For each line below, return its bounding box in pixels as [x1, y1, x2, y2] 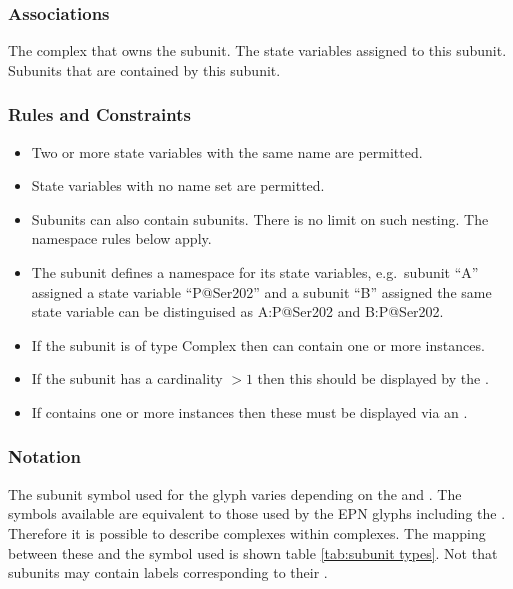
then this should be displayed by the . [257, 368, 489, 389]
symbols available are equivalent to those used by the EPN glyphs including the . [8, 503, 506, 524]
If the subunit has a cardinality [31, 368, 223, 389]
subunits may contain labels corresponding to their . [8, 562, 328, 583]
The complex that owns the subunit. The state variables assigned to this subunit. [8, 40, 507, 61]
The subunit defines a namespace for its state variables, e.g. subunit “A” [31, 262, 479, 282]
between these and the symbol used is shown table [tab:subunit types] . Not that [8, 542, 498, 563]
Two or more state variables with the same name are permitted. [31, 141, 423, 162]
